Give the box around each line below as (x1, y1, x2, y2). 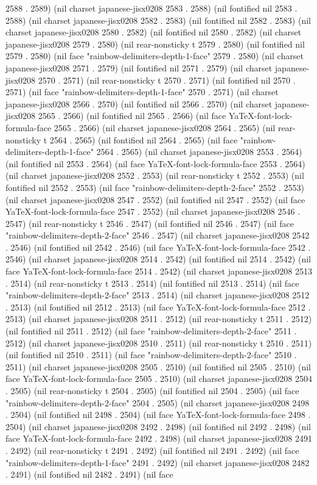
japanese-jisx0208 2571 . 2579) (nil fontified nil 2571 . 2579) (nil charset (5, 61, 273, 74)
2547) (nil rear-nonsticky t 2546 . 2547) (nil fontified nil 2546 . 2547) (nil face (5, 217, 294, 229)
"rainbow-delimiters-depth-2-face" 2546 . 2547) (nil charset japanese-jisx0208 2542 (5, 229, 310, 242)
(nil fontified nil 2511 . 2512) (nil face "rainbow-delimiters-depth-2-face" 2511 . (5, 325, 297, 337)
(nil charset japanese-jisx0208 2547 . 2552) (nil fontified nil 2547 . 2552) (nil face (5, 193, 305, 206)
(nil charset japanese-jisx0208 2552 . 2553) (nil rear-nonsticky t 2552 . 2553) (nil (5, 169, 304, 182)
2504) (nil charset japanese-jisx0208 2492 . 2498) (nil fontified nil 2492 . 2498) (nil (5, 420, 311, 433)
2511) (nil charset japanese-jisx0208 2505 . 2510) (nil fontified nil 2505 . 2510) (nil (5, 360, 311, 373)
